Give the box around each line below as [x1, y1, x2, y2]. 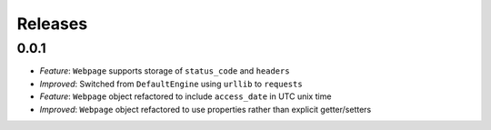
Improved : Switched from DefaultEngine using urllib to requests [39, 78, 304, 89]
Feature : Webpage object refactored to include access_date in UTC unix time [39, 91, 332, 102]
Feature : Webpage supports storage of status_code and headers [39, 65, 290, 76]
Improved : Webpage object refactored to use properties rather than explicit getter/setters [39, 104, 372, 115]
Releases [16, 14, 88, 34]
